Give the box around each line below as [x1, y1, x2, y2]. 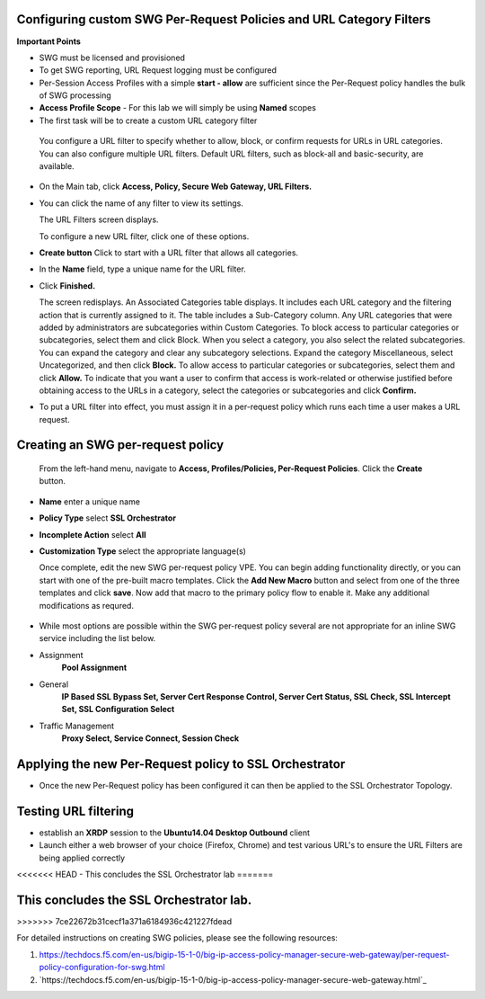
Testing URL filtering [16, 803, 135, 818]
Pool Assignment [61, 662, 128, 673]
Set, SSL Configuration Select [61, 704, 175, 715]
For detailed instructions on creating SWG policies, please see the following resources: [16, 932, 339, 943]
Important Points [16, 36, 81, 47]
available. [39, 161, 75, 172]
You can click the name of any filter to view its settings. [39, 198, 244, 209]
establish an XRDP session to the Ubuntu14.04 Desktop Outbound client [39, 827, 310, 838]
